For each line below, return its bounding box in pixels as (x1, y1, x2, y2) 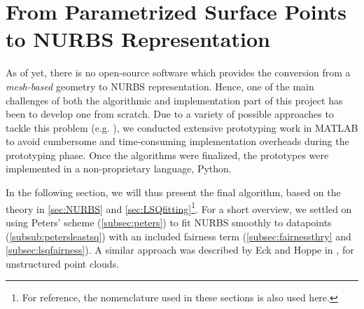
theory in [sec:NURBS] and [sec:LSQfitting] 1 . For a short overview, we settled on (6, 199, 352, 216)
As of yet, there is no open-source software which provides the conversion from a (6, 65, 351, 80)
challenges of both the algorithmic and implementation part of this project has (6, 92, 343, 107)
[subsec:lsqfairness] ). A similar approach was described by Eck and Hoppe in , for (6, 242, 354, 257)
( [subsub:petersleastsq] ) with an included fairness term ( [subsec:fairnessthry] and (6, 228, 351, 243)
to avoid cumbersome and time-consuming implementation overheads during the (6, 134, 349, 149)
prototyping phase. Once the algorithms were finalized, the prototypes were (6, 147, 329, 162)
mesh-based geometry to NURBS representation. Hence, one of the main (6, 78, 314, 93)
